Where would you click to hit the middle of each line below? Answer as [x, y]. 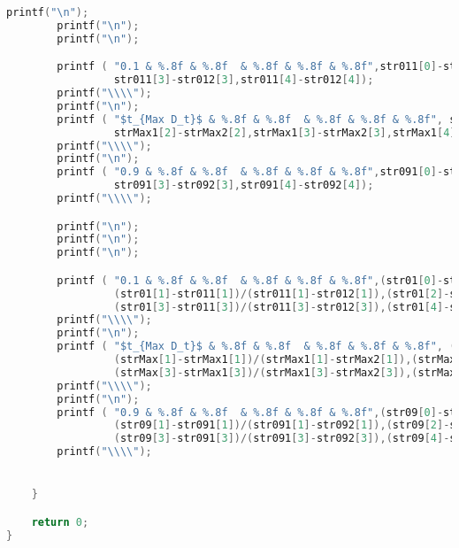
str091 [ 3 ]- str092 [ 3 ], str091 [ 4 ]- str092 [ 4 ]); [244, 185]
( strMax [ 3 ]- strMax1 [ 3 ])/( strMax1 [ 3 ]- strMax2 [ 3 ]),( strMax [285, 372]
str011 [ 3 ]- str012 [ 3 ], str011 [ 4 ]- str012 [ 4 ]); [244, 80]
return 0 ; [60, 522]
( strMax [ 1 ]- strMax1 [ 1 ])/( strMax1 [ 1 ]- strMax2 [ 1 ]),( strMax [285, 360]
